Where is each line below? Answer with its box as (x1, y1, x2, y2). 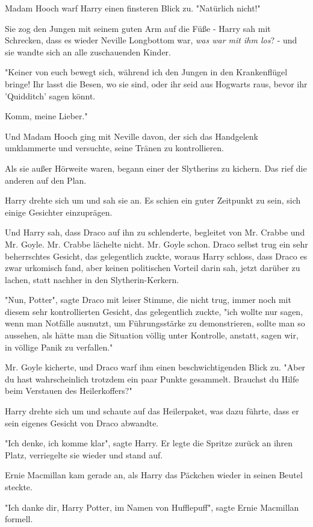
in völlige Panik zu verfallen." (5, 340, 113, 353)
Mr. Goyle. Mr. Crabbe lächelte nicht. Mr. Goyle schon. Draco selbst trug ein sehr (5, 237, 308, 250)
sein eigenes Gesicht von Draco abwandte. (5, 416, 159, 429)
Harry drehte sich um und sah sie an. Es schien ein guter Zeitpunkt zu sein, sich (5, 194, 301, 207)
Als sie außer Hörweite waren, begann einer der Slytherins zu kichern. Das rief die (5, 161, 307, 174)
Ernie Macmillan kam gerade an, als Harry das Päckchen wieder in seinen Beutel (5, 469, 303, 481)
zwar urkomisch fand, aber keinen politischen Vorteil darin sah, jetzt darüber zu (5, 261, 300, 274)
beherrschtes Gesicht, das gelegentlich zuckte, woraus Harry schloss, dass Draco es (5, 249, 308, 262)
